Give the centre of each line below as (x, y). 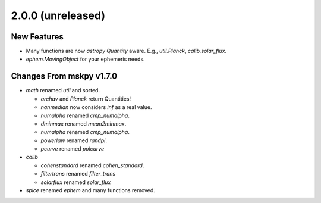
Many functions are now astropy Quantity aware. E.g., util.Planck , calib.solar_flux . (126, 51)
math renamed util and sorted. (63, 90)
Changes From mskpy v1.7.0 (64, 76)
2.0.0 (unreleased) (58, 15)
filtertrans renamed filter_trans (78, 174)
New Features (37, 37)
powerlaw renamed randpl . (74, 140)
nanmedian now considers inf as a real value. (96, 107)
